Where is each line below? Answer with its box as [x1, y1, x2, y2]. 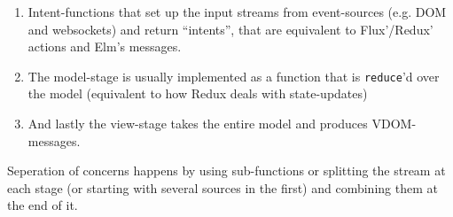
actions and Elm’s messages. [27, 37, 182, 56]
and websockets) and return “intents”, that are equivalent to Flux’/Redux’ [27, 19, 433, 38]
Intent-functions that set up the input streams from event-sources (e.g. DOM [27, 3, 447, 20]
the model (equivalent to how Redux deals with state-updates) [27, 84, 368, 103]
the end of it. [7, 196, 78, 214]
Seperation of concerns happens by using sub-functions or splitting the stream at [7, 161, 446, 180]
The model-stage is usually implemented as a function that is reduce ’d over [27, 66, 440, 85]
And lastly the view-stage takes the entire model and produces [27, 114, 368, 133]
